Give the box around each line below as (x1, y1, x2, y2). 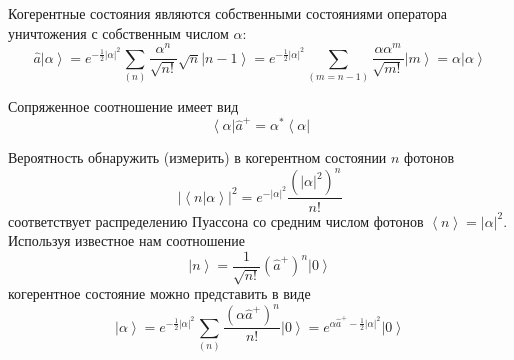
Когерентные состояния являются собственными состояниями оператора (8, 3, 447, 23)
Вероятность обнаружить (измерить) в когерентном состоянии (8, 147, 387, 168)
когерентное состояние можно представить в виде (8, 283, 311, 304)
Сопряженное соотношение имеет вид (8, 96, 239, 117)
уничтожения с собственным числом (8, 22, 229, 43)
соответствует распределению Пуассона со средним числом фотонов (8, 210, 424, 231)
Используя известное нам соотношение (8, 230, 246, 251)
